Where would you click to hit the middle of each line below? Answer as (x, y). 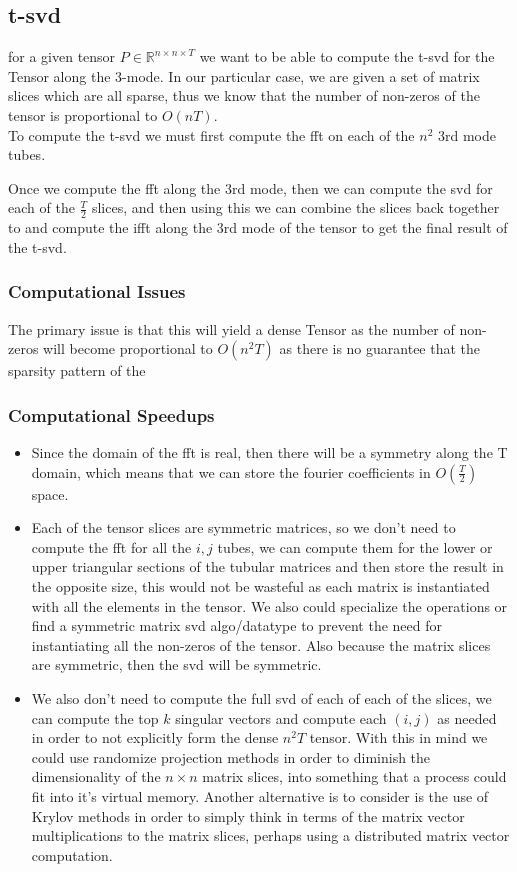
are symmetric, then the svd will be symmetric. (176, 664)
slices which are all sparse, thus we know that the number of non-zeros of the (244, 95)
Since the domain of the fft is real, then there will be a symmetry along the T (269, 452)
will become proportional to (128, 348)
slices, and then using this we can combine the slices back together (295, 207)
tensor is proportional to (83, 114)
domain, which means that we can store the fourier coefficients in (231, 471)
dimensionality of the (96, 776)
